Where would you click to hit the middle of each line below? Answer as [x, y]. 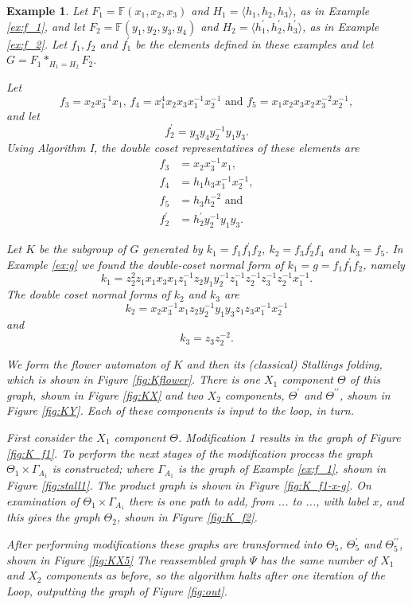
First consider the [50, 437]
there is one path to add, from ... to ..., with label [249, 500]
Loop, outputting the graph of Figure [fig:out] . [117, 590]
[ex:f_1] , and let [46, 26]
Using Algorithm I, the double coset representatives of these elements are [183, 147]
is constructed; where [103, 468]
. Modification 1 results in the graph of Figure [290, 437]
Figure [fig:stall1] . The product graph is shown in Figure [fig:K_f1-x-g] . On [189, 484]
